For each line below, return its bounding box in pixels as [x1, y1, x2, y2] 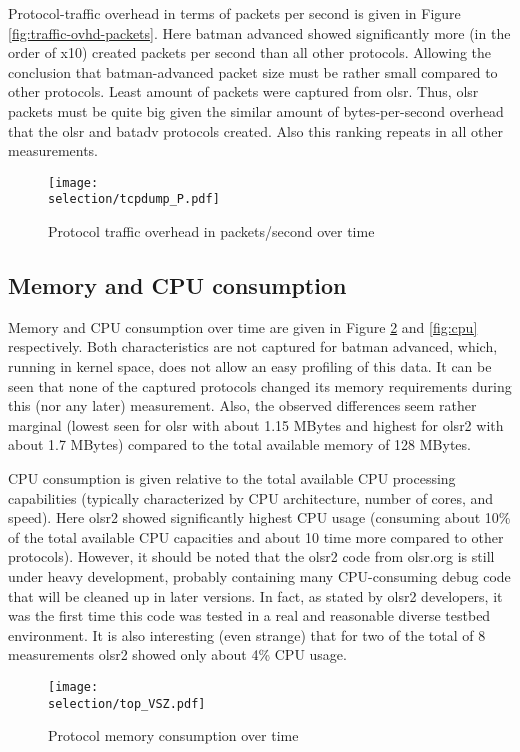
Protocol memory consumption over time [48, 725, 299, 746]
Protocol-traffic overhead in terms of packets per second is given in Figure [8, 3, 461, 23]
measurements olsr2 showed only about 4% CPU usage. [8, 644, 347, 665]
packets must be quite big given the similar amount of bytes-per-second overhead [8, 100, 504, 121]
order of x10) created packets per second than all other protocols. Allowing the [8, 42, 492, 63]
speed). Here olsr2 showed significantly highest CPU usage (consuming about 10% [8, 507, 511, 528]
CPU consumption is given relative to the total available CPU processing [8, 468, 456, 489]
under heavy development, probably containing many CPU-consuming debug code [8, 565, 511, 586]
